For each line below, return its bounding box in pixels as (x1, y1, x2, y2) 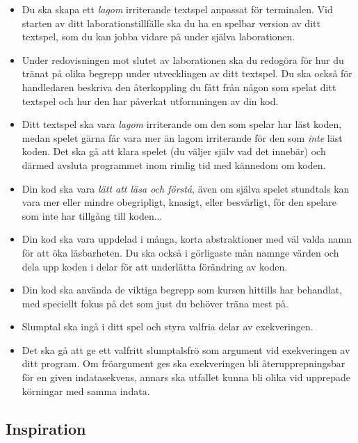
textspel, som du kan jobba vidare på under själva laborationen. (22, 29, 295, 44)
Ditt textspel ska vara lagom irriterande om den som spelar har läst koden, (22, 117, 342, 131)
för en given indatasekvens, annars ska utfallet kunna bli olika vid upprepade (22, 370, 351, 385)
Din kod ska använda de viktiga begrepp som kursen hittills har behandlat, (22, 282, 343, 297)
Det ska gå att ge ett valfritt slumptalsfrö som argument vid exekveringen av (22, 342, 350, 357)
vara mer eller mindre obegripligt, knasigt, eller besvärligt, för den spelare (22, 195, 336, 209)
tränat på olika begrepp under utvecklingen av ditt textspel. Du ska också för (22, 66, 352, 81)
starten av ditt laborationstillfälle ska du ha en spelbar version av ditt (22, 15, 320, 30)
